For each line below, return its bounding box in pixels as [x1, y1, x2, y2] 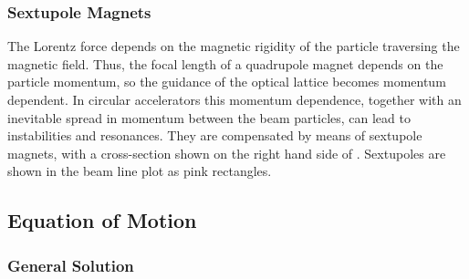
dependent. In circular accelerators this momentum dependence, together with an [7, 90, 462, 108]
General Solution [7, 253, 134, 276]
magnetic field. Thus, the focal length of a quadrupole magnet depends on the [7, 54, 443, 73]
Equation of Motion [7, 206, 197, 234]
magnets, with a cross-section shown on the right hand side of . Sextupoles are [7, 143, 446, 162]
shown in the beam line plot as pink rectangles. [7, 161, 272, 181]
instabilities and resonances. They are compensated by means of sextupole [7, 126, 422, 145]
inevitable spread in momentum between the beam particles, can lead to [7, 108, 411, 127]
